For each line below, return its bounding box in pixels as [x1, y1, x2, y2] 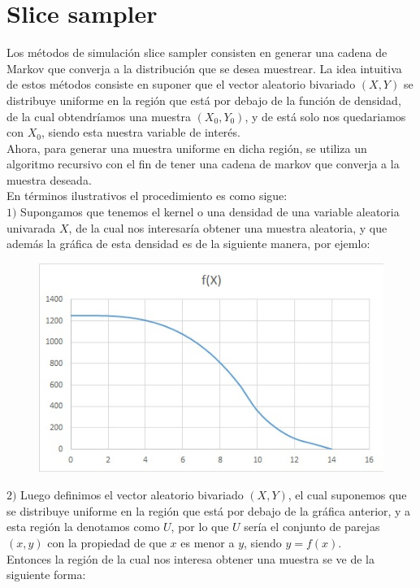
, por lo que [171, 518, 229, 535]
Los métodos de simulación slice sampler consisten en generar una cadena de [6, 44, 388, 61]
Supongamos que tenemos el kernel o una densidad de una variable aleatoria [20, 203, 400, 220]
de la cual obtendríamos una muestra [6, 107, 191, 124]
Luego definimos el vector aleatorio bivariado [20, 486, 244, 503]
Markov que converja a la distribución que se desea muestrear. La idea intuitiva [6, 59, 402, 76]
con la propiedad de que [47, 534, 167, 551]
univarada [6, 219, 56, 236]
